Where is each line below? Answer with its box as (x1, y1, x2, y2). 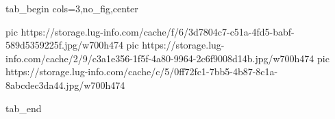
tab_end (5, 101, 42, 115)
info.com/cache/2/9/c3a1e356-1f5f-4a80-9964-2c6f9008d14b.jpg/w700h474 (5, 51, 314, 65)
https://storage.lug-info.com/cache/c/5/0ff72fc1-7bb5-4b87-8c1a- (5, 64, 278, 79)
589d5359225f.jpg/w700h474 (5, 38, 123, 52)
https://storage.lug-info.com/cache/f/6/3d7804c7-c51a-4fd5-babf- (21, 24, 295, 38)
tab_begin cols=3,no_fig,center (5, 1, 138, 15)
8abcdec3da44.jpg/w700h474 (5, 77, 125, 92)
